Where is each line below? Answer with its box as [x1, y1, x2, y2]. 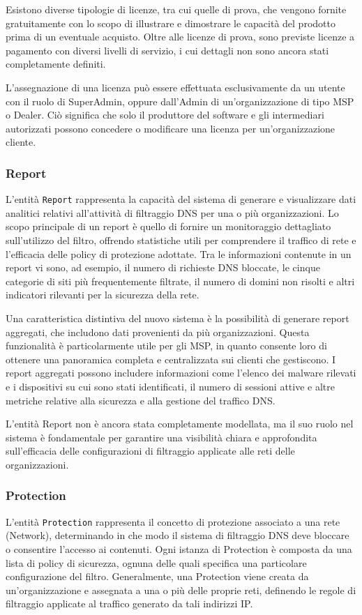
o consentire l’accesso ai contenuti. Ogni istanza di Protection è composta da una [6, 541, 352, 556]
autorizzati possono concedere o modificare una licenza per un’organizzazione [6, 121, 335, 135]
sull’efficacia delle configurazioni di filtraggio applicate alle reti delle [6, 443, 295, 458]
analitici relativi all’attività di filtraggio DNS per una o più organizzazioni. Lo [6, 205, 339, 220]
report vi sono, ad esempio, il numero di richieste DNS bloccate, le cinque [6, 260, 320, 275]
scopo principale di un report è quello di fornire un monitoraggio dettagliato [6, 219, 331, 234]
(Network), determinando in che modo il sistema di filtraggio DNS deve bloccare [6, 528, 349, 542]
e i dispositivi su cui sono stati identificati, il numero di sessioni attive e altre [6, 379, 335, 393]
